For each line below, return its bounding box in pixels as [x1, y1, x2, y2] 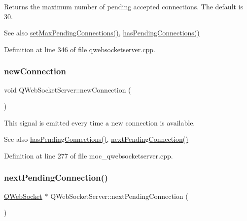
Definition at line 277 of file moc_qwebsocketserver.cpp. [4, 150, 173, 160]
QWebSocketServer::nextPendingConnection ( [50, 190, 188, 201]
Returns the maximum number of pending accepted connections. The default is [4, 1, 244, 11]
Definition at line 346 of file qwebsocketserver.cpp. [4, 44, 155, 54]
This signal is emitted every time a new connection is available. [4, 117, 195, 127]
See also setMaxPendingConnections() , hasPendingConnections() [4, 28, 200, 38]
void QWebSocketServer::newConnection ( [4, 84, 131, 95]
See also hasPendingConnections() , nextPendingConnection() [4, 134, 188, 144]
